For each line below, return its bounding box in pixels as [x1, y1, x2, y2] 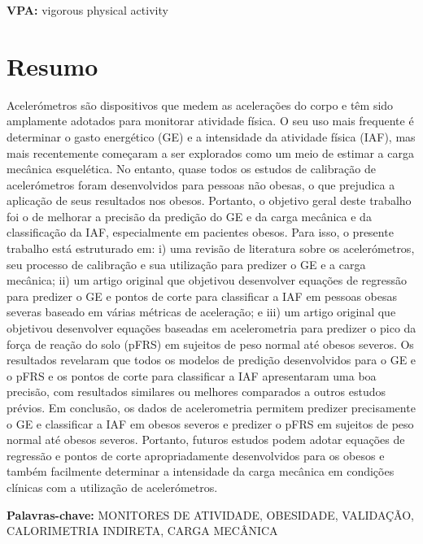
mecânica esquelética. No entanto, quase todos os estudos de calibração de [7, 160, 376, 177]
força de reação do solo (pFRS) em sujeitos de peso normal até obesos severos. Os [7, 335, 414, 352]
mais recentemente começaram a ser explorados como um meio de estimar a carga [7, 144, 414, 161]
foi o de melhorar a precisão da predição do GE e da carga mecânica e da [7, 207, 372, 224]
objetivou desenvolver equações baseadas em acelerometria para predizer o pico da [7, 320, 416, 337]
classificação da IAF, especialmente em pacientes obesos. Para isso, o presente [7, 224, 394, 241]
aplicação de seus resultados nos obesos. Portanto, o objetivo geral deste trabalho [7, 192, 412, 209]
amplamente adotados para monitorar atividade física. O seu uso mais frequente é [7, 112, 414, 129]
